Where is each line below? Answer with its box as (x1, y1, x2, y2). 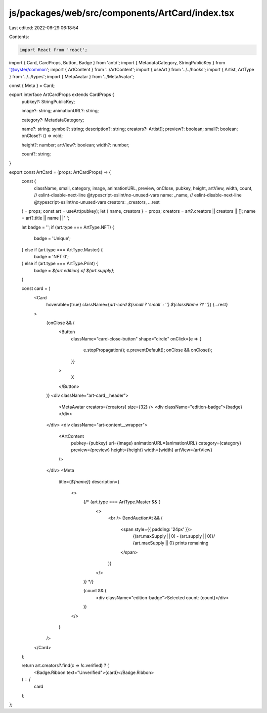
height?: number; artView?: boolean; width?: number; (21, 142, 130, 148)
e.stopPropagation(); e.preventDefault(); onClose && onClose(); (83, 347, 213, 353)
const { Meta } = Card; (9, 83, 55, 89)
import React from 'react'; (19, 47, 88, 52)
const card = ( (21, 285, 50, 291)
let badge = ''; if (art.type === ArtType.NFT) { (21, 224, 115, 230)
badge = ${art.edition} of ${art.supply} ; (34, 267, 115, 273)
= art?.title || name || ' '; (21, 215, 69, 221)
